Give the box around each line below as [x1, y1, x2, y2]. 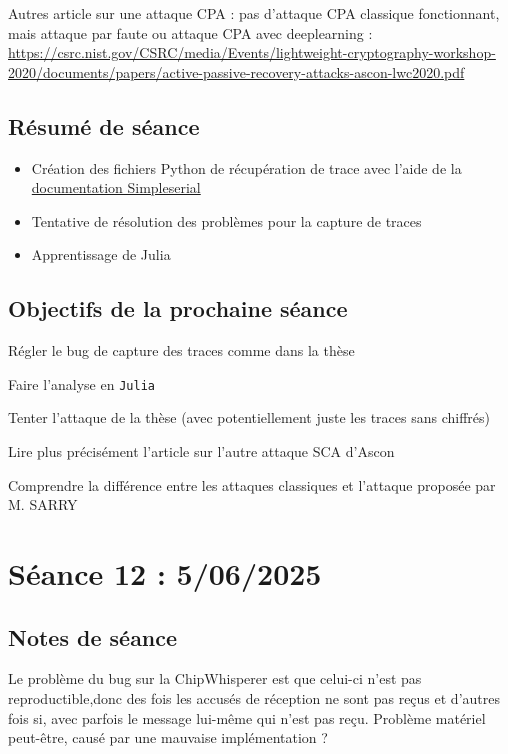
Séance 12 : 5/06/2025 [8, 552, 322, 593]
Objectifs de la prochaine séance [8, 293, 348, 324]
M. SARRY [8, 494, 78, 515]
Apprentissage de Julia [31, 244, 171, 265]
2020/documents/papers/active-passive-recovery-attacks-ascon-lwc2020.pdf [8, 61, 465, 82]
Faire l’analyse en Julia [8, 373, 155, 394]
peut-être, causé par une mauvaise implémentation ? [8, 727, 328, 748]
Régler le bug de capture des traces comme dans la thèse [8, 340, 355, 361]
